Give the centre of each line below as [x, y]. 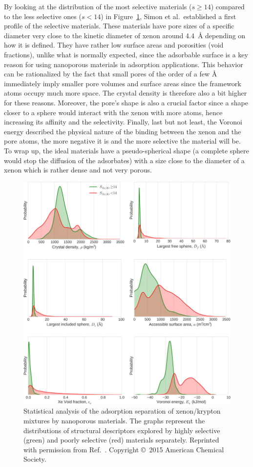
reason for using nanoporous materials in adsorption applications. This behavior [124, 64]
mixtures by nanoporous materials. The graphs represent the [114, 421]
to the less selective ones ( [43, 16]
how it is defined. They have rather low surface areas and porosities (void [114, 45]
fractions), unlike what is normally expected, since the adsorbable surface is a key [126, 54]
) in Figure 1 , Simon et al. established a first [169, 16]
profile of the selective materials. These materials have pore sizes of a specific [119, 26]
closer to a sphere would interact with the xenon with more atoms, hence [113, 112]
